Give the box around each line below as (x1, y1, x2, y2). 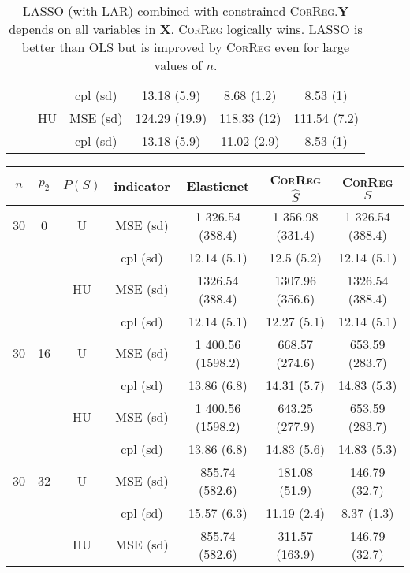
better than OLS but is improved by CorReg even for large (21, 38, 350, 56)
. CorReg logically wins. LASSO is (170, 20, 363, 38)
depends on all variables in (9, 20, 156, 38)
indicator (114, 177, 170, 195)
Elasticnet (186, 177, 250, 195)
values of (154, 56, 203, 74)
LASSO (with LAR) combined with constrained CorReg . (22, 2, 338, 20)
